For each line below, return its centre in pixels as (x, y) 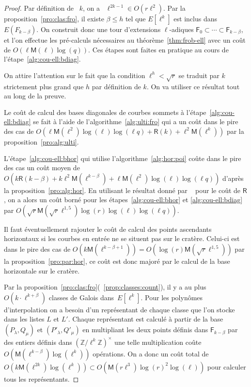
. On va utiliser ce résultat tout (193, 86)
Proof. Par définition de (39, 8)
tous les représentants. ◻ (41, 379)
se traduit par (199, 75)
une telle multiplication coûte (158, 342)
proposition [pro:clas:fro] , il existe (54, 18)
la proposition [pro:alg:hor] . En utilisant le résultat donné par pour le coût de (122, 190)
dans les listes (24, 319)
